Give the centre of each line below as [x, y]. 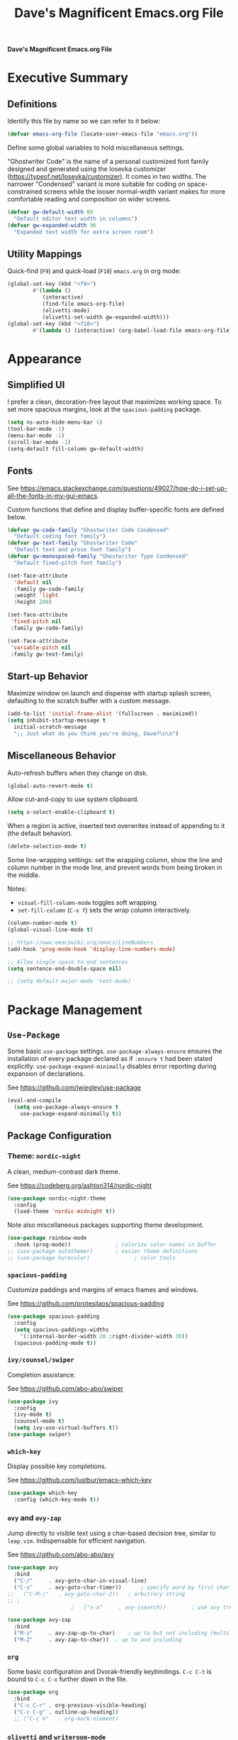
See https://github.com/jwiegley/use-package [74, 1088]
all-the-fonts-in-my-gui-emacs [52, 495]
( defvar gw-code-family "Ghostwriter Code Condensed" [89, 530]
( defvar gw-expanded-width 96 [52, 225]
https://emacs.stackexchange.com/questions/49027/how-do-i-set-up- [124, 488]
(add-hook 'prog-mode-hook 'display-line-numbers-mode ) [91, 949]
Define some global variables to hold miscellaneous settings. [96, 148]
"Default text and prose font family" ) [73, 550]
